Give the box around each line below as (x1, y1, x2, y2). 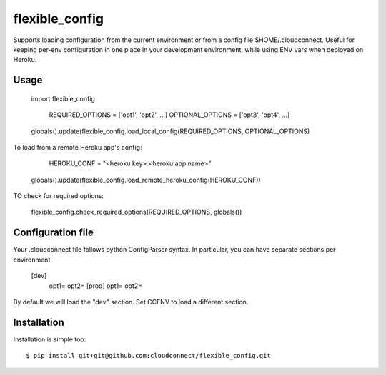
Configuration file (13, 227, 94, 239)
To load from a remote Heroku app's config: (13, 143, 142, 151)
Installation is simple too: (13, 335, 86, 344)
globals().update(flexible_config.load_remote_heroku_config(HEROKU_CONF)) (31, 175, 261, 184)
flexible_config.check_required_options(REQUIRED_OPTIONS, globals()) (31, 207, 242, 217)
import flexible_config (31, 94, 96, 103)
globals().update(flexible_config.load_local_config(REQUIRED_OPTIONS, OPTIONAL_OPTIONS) (31, 127, 310, 135)
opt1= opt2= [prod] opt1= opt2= (49, 282, 143, 290)
